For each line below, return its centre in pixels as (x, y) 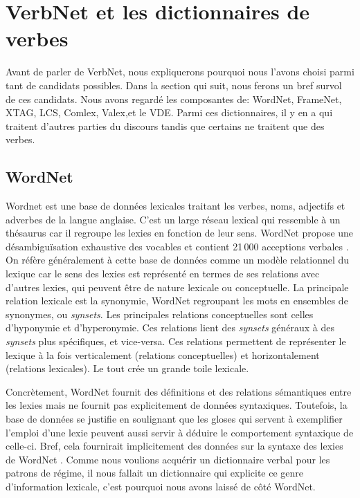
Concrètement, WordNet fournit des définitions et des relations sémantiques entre (179, 391)
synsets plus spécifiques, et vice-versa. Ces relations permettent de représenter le (176, 341)
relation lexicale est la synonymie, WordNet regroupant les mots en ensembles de (177, 301)
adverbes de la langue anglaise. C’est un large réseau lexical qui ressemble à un (173, 219)
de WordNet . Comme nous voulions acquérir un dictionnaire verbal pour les (168, 459)
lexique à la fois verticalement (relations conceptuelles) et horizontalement (163, 354)
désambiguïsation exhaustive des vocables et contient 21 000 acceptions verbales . (177, 246)
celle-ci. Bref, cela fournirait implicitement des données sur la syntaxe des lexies (174, 446)
